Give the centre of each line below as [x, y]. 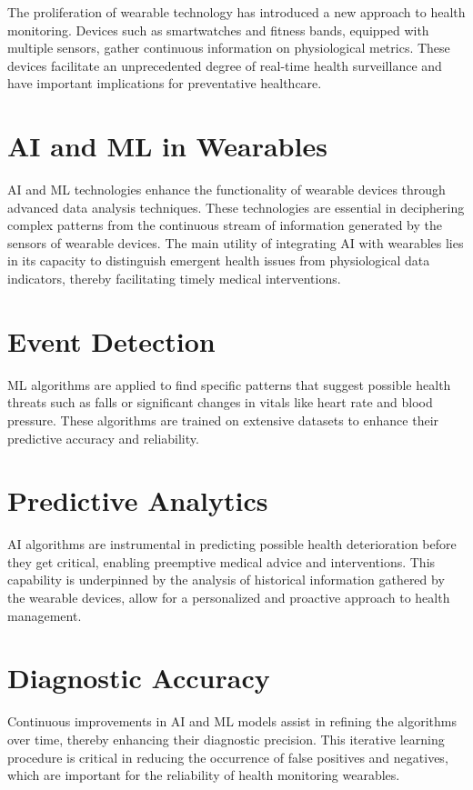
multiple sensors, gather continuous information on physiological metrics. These [229, 48]
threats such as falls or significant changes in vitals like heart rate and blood [220, 402]
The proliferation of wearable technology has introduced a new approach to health [236, 12]
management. [45, 615]
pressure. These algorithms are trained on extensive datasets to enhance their [223, 420]
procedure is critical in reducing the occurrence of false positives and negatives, [228, 757]
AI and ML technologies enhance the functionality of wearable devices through [226, 190]
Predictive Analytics [138, 500]
